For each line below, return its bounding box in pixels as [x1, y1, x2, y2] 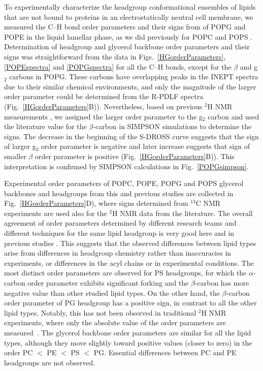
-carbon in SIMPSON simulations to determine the [93, 121, 252, 132]
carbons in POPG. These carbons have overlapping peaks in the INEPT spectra [9, 71, 258, 82]
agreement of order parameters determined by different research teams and [4, 218, 237, 228]
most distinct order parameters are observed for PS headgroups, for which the [4, 267, 247, 278]
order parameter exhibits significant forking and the [27, 277, 189, 288]
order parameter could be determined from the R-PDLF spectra [4, 91, 204, 102]
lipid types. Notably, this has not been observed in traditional [4, 307, 196, 318]
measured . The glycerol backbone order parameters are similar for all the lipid [4, 327, 251, 337]
